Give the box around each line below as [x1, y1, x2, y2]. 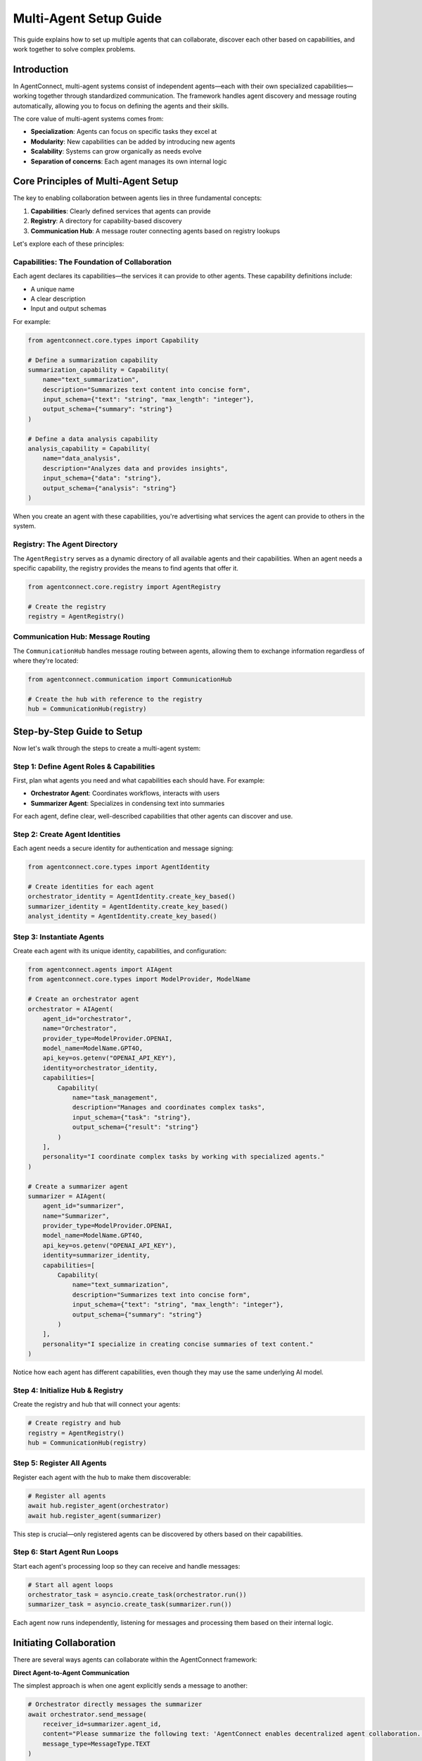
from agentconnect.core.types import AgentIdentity [27, 863, 210, 871]
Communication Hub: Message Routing [13, 632, 151, 642]
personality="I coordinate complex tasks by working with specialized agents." [42, 1152, 325, 1161]
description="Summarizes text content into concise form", [42, 385, 251, 394]
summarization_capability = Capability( [27, 366, 169, 373]
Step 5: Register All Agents [13, 1458, 107, 1468]
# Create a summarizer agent [27, 1182, 129, 1190]
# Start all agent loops [27, 1581, 114, 1588]
